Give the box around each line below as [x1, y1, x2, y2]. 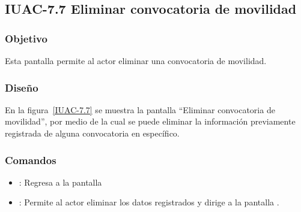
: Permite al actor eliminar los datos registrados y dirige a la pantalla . [19, 196, 279, 208]
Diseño [5, 80, 38, 95]
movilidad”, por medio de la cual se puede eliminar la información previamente [5, 115, 296, 128]
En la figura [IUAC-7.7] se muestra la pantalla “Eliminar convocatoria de [5, 103, 275, 116]
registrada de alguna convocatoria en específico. [5, 127, 180, 139]
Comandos [5, 152, 56, 167]
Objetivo [5, 31, 47, 46]
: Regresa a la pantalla [19, 175, 102, 188]
